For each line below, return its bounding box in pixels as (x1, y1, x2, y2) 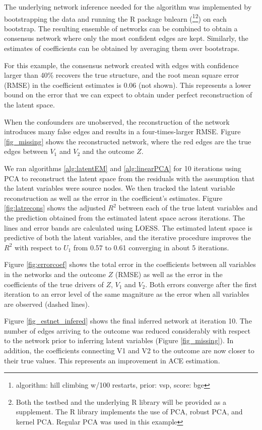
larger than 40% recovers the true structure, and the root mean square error (4, 70, 239, 80)
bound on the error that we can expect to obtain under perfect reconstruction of (4, 89, 252, 100)
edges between (4, 146, 48, 156)
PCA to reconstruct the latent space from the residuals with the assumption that (4, 173, 255, 183)
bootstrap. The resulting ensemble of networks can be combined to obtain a (4, 23, 238, 33)
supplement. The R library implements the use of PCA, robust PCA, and (16, 406, 243, 417)
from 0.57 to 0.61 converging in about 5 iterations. (73, 242, 229, 252)
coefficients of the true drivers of (4, 279, 104, 289)
